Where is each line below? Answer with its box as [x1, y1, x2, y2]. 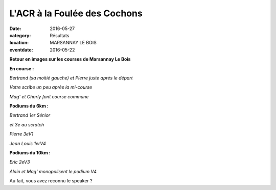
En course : [9, 65, 34, 71]
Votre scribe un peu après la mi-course [9, 84, 93, 90]
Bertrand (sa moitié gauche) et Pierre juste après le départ [9, 74, 133, 81]
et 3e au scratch [9, 121, 44, 127]
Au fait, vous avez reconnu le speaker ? [9, 178, 93, 184]
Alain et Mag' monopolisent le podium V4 [9, 168, 97, 174]
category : [9, 32, 31, 38]
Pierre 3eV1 [9, 131, 34, 137]
